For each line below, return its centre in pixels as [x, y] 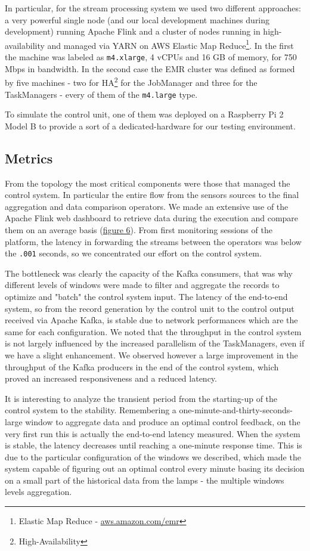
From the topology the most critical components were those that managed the [148, 183]
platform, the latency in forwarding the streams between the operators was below [153, 241]
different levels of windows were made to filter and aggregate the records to [142, 285]
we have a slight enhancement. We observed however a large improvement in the [151, 355]
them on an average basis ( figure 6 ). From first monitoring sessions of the [139, 229]
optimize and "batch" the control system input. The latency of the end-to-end [146, 296]
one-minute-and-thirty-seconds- [236, 410]
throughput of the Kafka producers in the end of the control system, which [142, 366]
